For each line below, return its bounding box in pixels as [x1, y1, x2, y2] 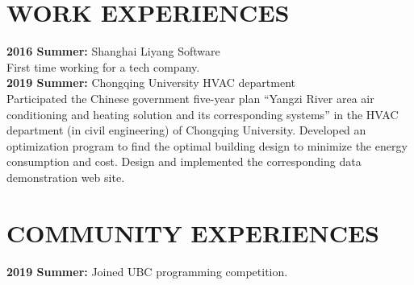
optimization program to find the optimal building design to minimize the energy [6, 137, 408, 154]
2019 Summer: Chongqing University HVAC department [6, 74, 295, 91]
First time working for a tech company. [6, 58, 200, 75]
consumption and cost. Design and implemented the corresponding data [6, 153, 362, 170]
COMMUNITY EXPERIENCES [6, 216, 380, 249]
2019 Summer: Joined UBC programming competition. [6, 262, 288, 279]
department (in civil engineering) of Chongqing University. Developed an [6, 122, 366, 138]
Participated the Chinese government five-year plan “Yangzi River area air [6, 89, 374, 106]
